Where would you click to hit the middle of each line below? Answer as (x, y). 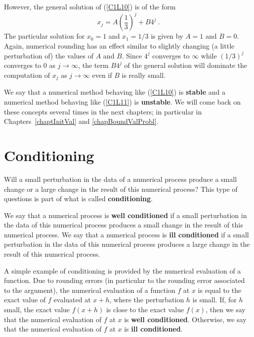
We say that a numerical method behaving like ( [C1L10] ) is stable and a (115, 92)
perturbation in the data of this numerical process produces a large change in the (127, 244)
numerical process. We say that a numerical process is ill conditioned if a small (127, 234)
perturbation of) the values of (49, 55)
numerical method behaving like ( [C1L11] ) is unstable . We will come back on (123, 102)
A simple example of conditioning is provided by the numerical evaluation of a (123, 270)
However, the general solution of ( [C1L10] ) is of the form (90, 6)
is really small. (144, 75)
